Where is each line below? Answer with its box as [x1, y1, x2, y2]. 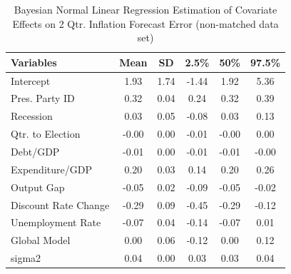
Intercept [11, 73, 51, 88]
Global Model [11, 233, 71, 248]
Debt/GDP [11, 144, 60, 158]
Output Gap [11, 179, 65, 194]
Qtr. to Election [11, 126, 81, 141]
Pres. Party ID [11, 91, 75, 106]
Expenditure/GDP [11, 161, 92, 176]
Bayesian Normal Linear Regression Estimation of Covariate [14, 2, 277, 16]
